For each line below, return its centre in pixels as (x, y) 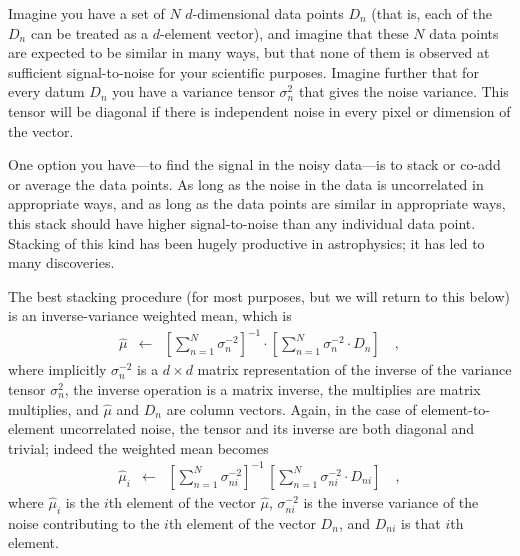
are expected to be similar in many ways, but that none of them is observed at (249, 52)
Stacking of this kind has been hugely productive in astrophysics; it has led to (246, 242)
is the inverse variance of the (391, 501)
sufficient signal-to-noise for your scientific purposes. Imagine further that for (243, 71)
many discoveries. (61, 262)
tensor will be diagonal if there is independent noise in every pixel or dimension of (259, 110)
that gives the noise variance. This (403, 91)
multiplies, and (53, 408)
